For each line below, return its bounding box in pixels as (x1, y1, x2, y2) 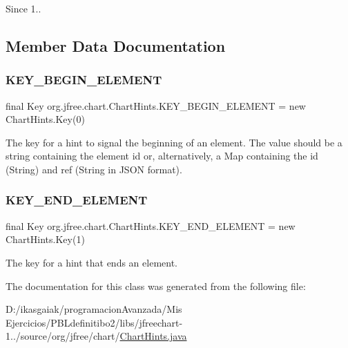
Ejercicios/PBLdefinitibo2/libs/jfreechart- (6, 315, 183, 329)
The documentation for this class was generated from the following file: (6, 278, 306, 293)
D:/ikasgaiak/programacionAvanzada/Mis (6, 302, 182, 316)
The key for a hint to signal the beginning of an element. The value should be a (6, 135, 342, 149)
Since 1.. (6, 1, 41, 15)
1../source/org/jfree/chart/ (6, 329, 120, 343)
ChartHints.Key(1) (6, 232, 85, 246)
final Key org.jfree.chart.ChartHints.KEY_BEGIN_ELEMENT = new (6, 98, 306, 113)
